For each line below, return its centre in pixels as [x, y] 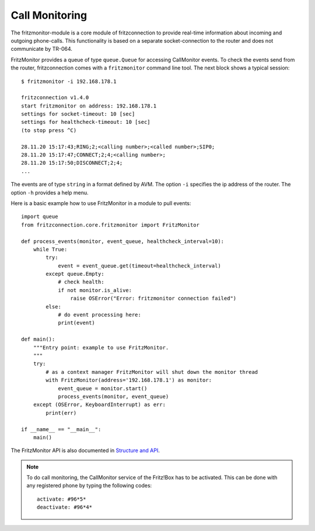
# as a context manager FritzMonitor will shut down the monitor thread [152, 372]
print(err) [61, 413]
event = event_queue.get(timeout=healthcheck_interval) [139, 265]
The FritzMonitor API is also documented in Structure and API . [85, 450]
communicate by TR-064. [42, 49]
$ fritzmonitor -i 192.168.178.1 [69, 81]
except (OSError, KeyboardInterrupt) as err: [99, 405]
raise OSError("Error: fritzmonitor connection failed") [153, 299]
